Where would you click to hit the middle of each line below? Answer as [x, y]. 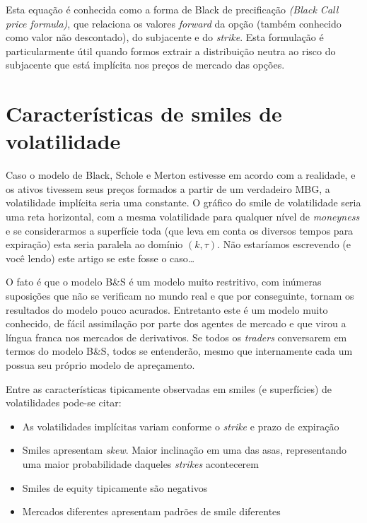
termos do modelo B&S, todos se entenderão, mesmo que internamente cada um [179, 351]
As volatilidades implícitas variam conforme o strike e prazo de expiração [181, 426]
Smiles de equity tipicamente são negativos [115, 487]
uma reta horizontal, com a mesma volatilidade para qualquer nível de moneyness [183, 217]
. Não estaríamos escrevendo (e [284, 244]
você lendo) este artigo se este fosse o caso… [100, 258]
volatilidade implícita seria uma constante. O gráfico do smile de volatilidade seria [183, 202]
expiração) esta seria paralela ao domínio [94, 244]
